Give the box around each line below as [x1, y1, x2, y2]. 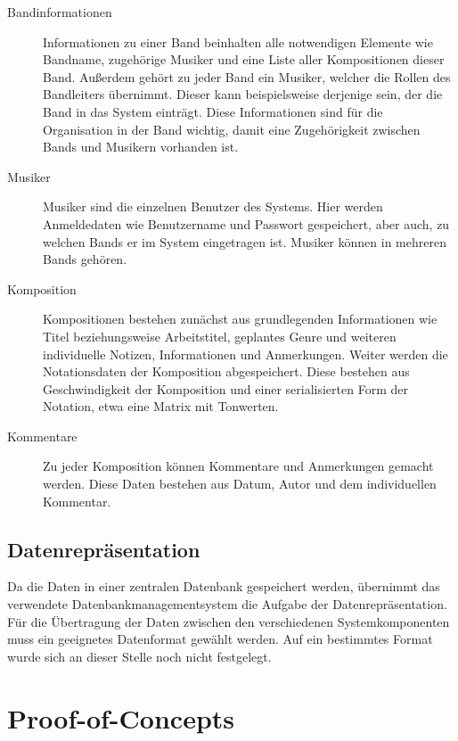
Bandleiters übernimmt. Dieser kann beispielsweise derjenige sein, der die [43, 85, 443, 103]
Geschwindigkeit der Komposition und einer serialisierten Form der [43, 379, 408, 398]
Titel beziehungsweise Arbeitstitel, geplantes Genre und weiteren [43, 326, 397, 345]
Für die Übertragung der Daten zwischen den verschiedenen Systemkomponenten [7, 612, 450, 630]
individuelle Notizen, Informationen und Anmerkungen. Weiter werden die [43, 344, 448, 363]
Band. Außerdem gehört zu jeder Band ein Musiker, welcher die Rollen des [43, 67, 451, 86]
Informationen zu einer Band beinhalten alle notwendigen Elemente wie [43, 32, 433, 51]
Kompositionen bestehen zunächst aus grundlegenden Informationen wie [43, 309, 438, 328]
